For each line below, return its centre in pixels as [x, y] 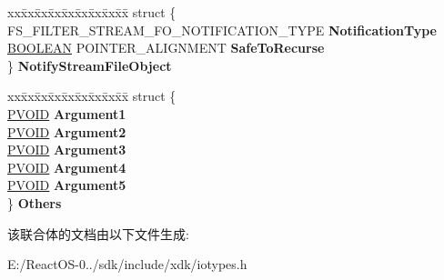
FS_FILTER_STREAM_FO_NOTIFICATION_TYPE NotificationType [222, 30]
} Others [35, 202]
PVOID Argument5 [67, 185]
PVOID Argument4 [67, 167]
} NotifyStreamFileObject [90, 65]
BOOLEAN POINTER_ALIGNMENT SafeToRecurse [166, 48]
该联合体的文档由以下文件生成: [98, 233]
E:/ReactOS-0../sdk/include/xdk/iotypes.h [127, 264]
